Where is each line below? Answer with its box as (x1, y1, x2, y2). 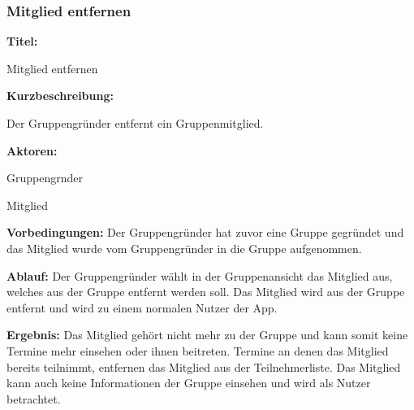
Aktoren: (6, 142, 58, 159)
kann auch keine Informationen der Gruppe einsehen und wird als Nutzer (6, 374, 371, 391)
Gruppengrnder (6, 169, 83, 186)
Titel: (6, 33, 38, 50)
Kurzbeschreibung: (6, 87, 114, 104)
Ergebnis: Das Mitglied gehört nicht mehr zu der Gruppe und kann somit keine (6, 326, 408, 343)
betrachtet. (6, 390, 61, 407)
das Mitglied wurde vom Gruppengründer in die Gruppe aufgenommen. (6, 239, 362, 256)
